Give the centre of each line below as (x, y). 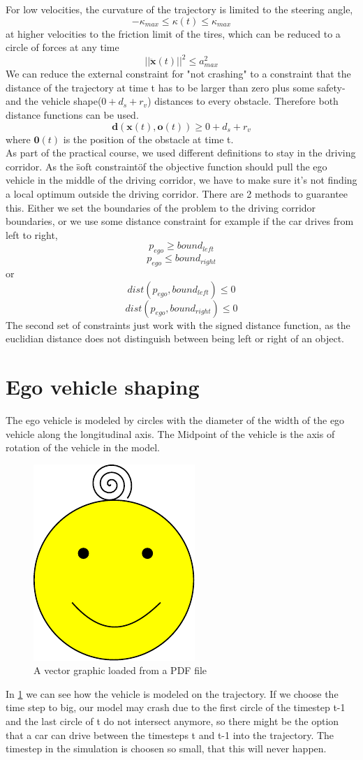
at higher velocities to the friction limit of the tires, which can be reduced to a (173, 33)
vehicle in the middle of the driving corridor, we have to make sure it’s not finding (181, 180)
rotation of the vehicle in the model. (83, 447)
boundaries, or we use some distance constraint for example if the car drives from (180, 221)
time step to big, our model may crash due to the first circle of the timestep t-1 (176, 707)
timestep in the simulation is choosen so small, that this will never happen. (166, 748)
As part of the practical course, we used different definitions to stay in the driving (181, 153)
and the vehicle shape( (54, 101)
